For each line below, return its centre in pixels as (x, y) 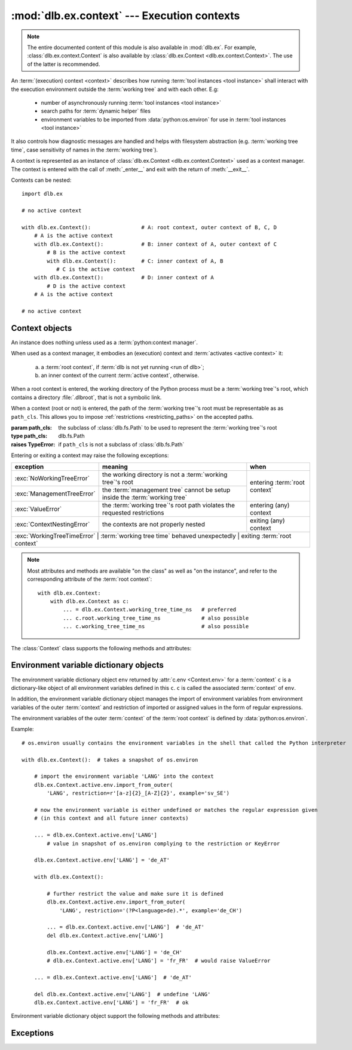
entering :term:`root (277, 482)
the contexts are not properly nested (154, 525)
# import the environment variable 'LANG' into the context (124, 777)
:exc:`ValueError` (38, 509)
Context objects (42, 328)
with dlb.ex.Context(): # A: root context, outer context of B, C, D (149, 227)
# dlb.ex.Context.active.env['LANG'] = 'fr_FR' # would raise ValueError (159, 961)
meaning (115, 467)
